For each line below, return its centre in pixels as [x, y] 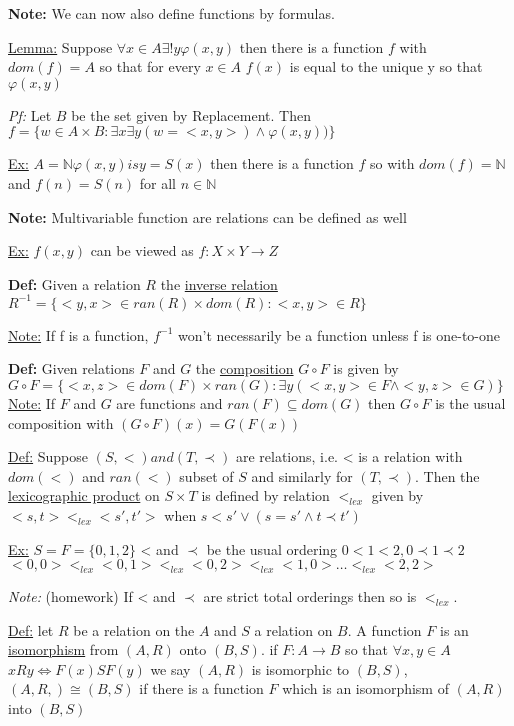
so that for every [150, 66]
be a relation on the [134, 629]
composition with [61, 422]
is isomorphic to [300, 668]
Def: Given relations [71, 368]
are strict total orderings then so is [310, 595]
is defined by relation [265, 495]
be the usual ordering [272, 548]
